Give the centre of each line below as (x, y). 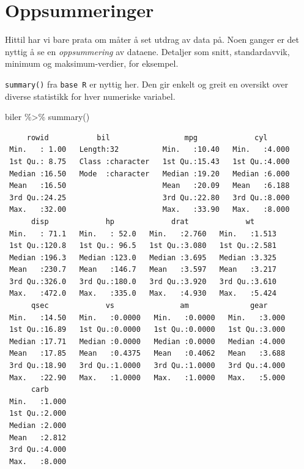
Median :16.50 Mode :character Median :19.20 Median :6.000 (150, 174)
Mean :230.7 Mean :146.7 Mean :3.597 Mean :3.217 (143, 270)
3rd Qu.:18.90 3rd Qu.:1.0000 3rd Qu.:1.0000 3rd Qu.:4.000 (147, 366)
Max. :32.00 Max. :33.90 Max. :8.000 (150, 210)
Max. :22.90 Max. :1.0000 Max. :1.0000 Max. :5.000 (147, 377)
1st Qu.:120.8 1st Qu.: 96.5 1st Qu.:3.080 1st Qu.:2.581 (143, 246)
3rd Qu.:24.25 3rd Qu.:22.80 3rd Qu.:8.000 (150, 197)
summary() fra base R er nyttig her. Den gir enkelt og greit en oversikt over (146, 84)
